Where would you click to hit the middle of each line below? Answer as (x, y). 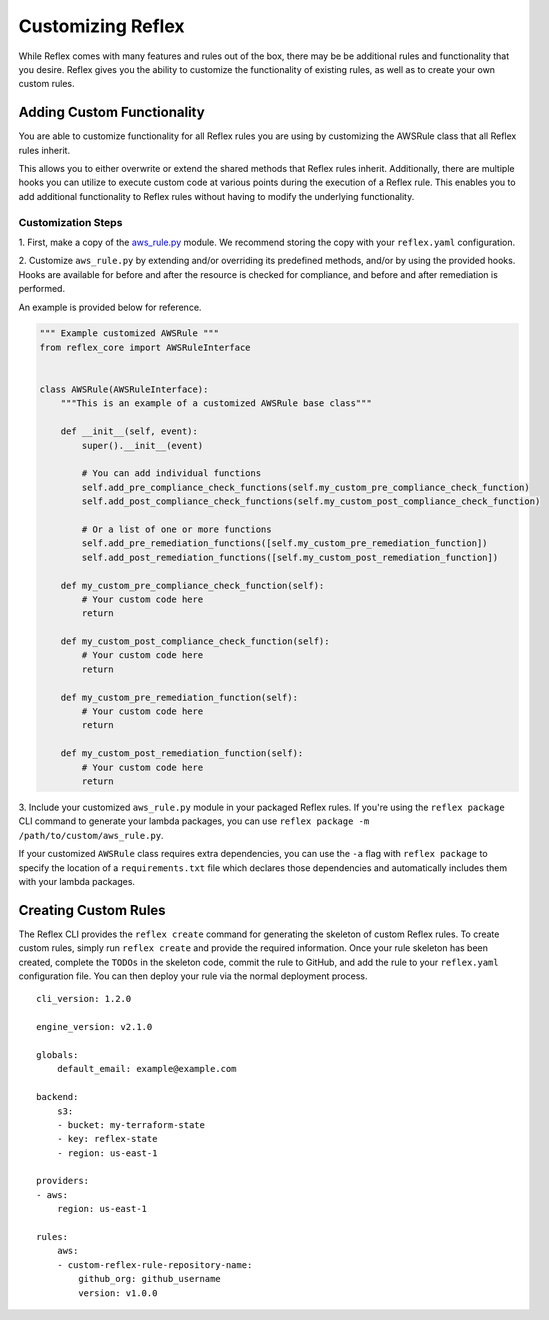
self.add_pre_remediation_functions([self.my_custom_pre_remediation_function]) (285, 543)
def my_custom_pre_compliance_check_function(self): (192, 585)
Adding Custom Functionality (111, 112)
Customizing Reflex (101, 26)
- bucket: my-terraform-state (130, 1124)
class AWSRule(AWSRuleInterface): (124, 389)
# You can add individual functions (171, 473)
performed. (41, 289)
